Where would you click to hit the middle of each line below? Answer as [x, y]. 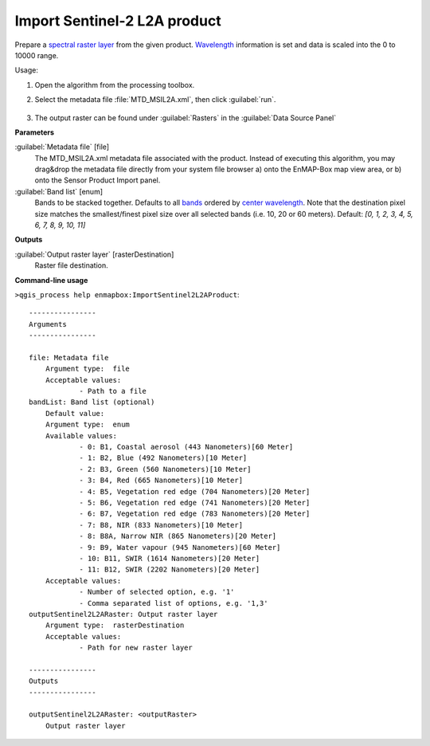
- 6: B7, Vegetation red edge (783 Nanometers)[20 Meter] [195, 514]
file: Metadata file [69, 357]
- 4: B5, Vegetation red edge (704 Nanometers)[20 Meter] [195, 491]
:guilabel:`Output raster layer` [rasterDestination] [94, 254]
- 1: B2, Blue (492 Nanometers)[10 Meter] [163, 458]
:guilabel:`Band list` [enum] [59, 191]
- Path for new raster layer [136, 648]
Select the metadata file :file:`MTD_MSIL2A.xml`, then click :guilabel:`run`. [155, 100]
